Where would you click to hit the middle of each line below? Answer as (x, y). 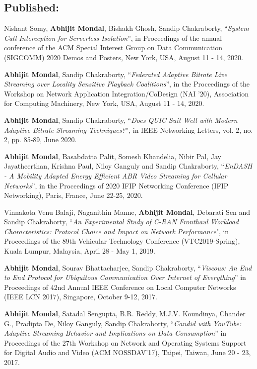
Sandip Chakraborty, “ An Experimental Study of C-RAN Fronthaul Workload (121, 222)
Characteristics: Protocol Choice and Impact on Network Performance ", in (117, 231)
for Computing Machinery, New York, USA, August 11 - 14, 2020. (104, 103)
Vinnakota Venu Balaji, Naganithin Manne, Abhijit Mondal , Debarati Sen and (127, 212)
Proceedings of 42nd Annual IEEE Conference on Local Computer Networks (120, 287)
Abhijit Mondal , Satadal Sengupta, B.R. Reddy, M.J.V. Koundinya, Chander (125, 314)
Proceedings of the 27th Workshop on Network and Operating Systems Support (125, 342)
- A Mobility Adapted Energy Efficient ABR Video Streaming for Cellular (116, 175)
